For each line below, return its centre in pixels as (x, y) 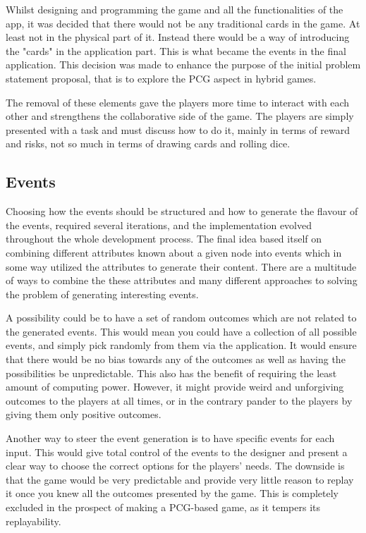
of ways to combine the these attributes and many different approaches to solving (182, 280)
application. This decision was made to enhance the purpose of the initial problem (183, 65)
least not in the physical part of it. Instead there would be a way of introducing (178, 37)
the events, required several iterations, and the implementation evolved (159, 225)
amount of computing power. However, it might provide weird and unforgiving (175, 387)
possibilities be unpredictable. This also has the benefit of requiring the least (171, 373)
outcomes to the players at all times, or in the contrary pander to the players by (179, 400)
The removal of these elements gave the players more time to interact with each (178, 102)
